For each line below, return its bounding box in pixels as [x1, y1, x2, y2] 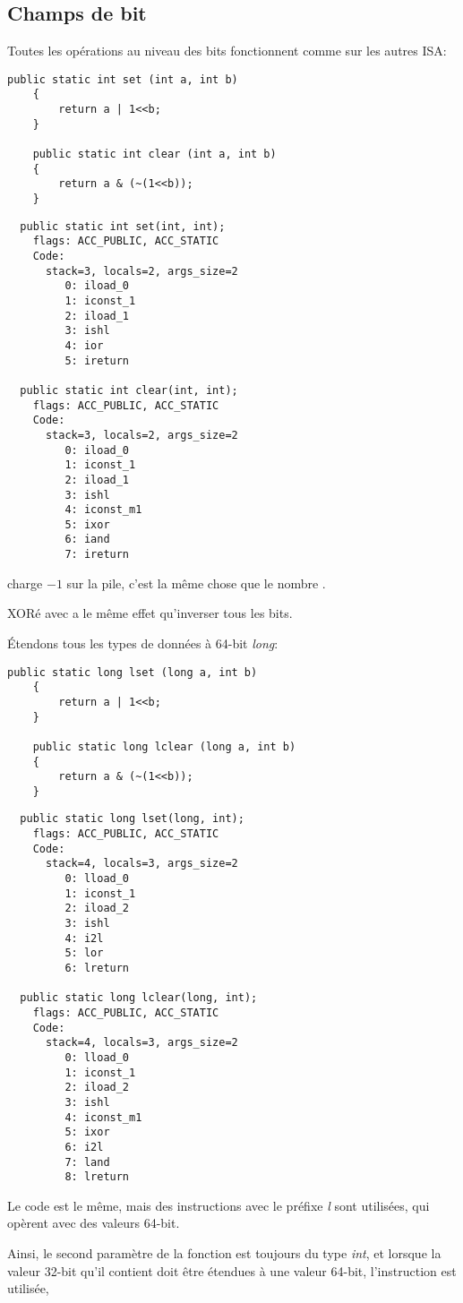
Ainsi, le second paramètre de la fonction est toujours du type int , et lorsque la [7, 1244, 442, 1263]
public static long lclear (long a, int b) [32, 740, 296, 753]
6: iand [64, 533, 110, 546]
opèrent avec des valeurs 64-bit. [7, 1213, 180, 1232]
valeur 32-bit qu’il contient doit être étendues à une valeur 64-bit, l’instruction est [7, 1261, 457, 1280]
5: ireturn [64, 354, 130, 367]
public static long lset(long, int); [20, 812, 244, 826]
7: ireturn [64, 548, 130, 561]
